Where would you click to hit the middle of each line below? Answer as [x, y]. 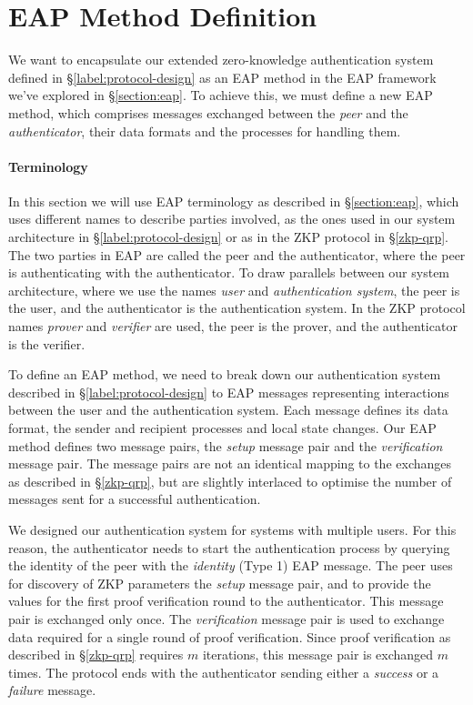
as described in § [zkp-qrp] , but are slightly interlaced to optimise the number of [230, 481]
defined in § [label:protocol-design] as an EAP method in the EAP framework [222, 77]
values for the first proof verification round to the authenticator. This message [226, 601]
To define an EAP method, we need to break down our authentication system [225, 374]
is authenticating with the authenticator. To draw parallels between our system [229, 272]
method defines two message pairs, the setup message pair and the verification [226, 445]
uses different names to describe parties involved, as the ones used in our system [232, 219]
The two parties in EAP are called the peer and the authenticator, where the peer [237, 254]
